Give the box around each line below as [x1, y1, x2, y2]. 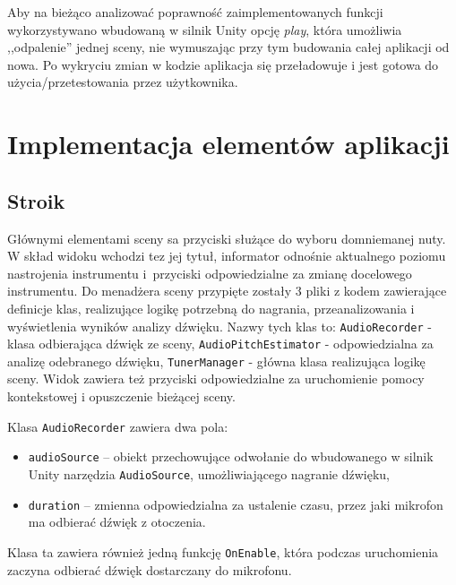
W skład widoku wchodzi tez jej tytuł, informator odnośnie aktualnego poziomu [7, 246, 446, 265]
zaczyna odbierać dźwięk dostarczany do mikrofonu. [7, 560, 292, 579]
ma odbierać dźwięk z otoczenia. [28, 512, 206, 531]
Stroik [7, 186, 65, 214]
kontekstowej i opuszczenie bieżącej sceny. [7, 387, 236, 406]
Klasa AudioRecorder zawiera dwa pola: [7, 417, 228, 435]
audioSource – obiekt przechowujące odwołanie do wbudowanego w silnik [28, 447, 434, 466]
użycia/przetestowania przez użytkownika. [7, 73, 238, 91]
